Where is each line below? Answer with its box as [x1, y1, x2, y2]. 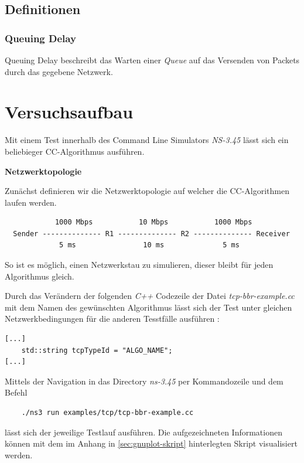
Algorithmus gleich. [5, 270, 74, 282]
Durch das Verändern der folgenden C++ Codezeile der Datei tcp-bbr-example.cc [5, 290, 295, 302]
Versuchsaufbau [5, 100, 134, 124]
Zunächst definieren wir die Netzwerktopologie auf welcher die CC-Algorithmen [5, 185, 289, 197]
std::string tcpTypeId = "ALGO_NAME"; [21, 346, 173, 355]
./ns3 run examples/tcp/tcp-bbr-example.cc [21, 408, 194, 417]
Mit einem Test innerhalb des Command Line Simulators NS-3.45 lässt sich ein [5, 134, 289, 146]
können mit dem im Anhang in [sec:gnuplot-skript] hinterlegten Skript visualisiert [5, 437, 298, 450]
